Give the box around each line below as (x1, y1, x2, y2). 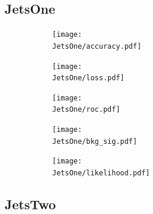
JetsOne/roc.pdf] (52, 105, 120, 114)
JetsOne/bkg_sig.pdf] (52, 137, 138, 146)
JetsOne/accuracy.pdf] (52, 42, 142, 51)
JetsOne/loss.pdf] (52, 74, 125, 83)
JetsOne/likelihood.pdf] (52, 169, 150, 178)
